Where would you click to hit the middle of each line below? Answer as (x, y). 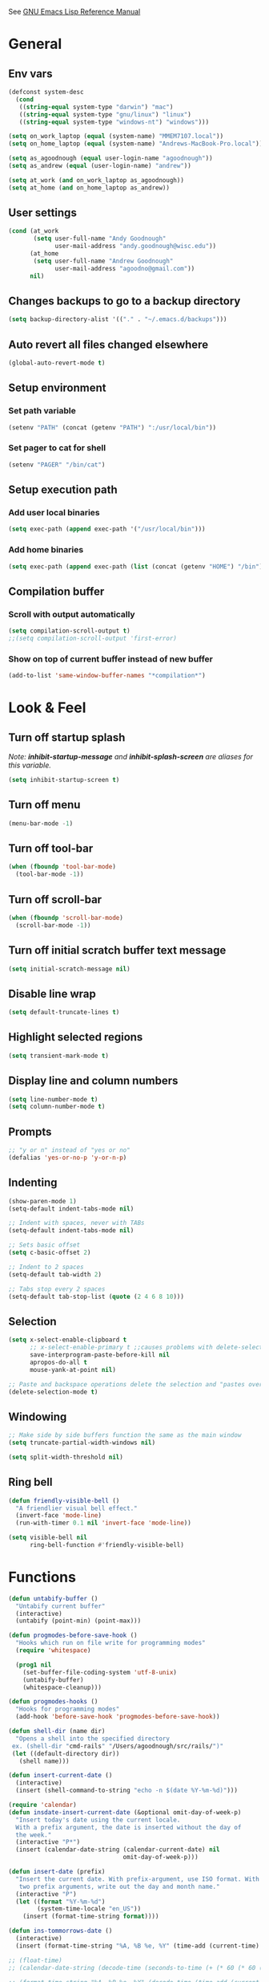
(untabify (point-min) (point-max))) (78, 1621)
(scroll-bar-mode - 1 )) (53, 925)
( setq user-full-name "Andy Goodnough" (100, 239)
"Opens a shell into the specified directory (93, 1738)
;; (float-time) (35, 1960)
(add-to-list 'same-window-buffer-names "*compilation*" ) (107, 676)
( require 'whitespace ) (53, 1650)
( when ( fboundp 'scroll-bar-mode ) (66, 918)
